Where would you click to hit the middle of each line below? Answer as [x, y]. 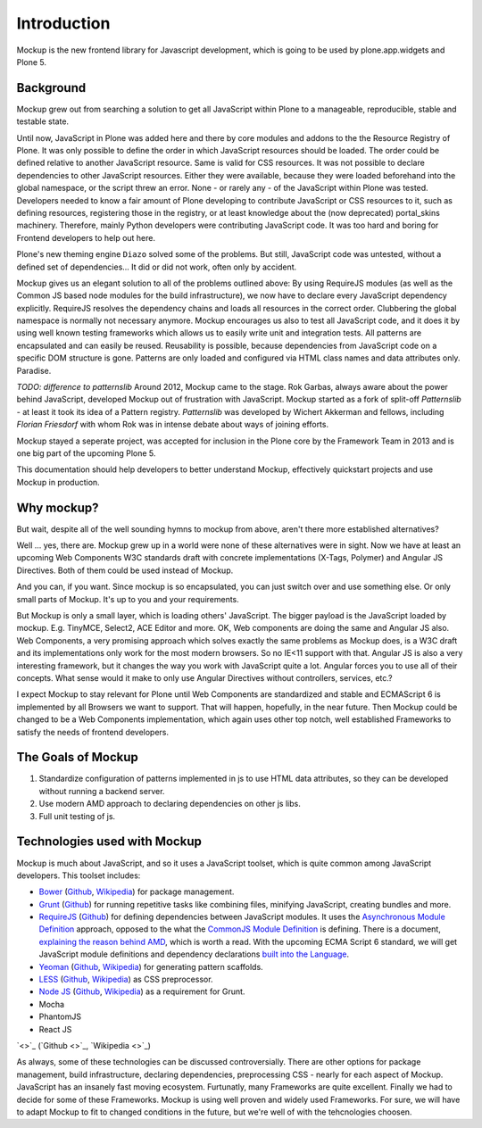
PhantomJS [60, 1016]
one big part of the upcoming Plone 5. [86, 453]
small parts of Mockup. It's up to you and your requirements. [128, 599]
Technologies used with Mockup [109, 842]
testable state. [43, 121]
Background [51, 88]
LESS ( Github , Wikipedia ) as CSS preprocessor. [126, 979]
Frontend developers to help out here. [86, 237]
